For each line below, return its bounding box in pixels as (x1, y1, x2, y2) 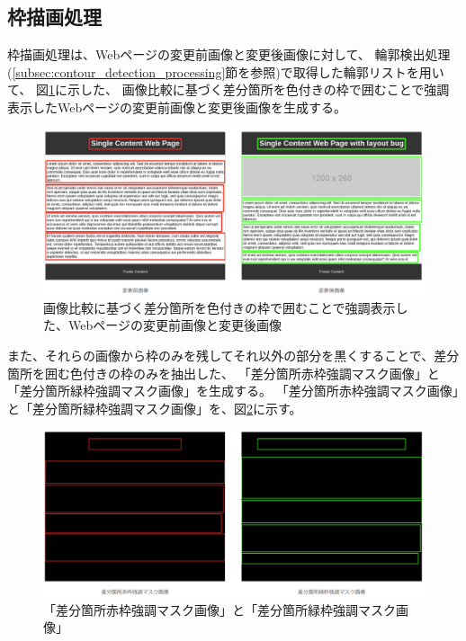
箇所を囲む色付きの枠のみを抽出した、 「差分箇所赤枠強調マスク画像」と (7, 363, 440, 382)
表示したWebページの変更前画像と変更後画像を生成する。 (7, 97, 346, 116)
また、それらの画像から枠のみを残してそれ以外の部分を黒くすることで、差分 (7, 346, 460, 365)
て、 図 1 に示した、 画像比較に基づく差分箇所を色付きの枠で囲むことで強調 (7, 80, 450, 99)
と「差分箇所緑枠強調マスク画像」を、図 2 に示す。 (7, 398, 302, 417)
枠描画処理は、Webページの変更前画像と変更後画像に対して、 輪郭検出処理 (7, 45, 451, 64)
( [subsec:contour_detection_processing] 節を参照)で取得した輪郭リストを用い (7, 62, 444, 81)
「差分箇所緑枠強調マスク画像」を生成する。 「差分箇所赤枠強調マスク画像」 (7, 381, 459, 400)
